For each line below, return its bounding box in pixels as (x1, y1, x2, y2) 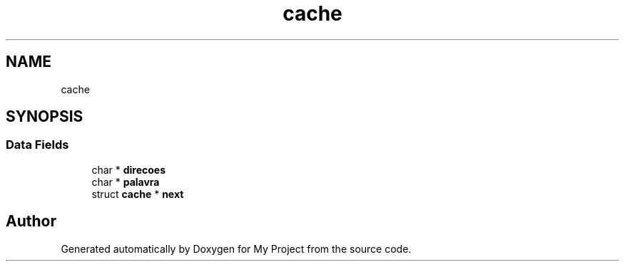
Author (6, 212, 56, 231)
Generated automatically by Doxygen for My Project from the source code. (61, 242, 412, 255)
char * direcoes (91, 163, 166, 176)
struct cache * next (91, 187, 184, 200)
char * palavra (91, 175, 160, 188)
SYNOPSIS (6, 108, 83, 126)
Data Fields (6, 137, 69, 152)
